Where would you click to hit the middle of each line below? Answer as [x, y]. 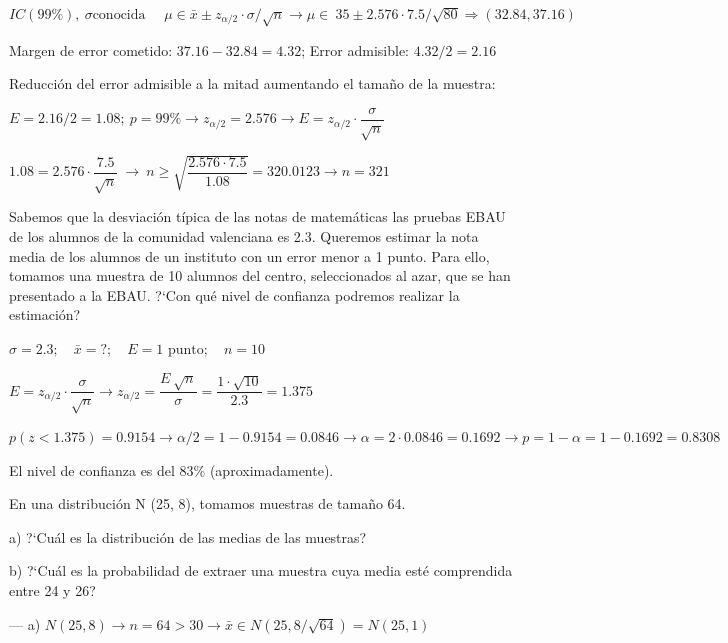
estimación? [45, 314]
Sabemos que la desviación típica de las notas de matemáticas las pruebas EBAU [257, 216]
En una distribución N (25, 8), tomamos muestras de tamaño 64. [207, 503]
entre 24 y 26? [52, 590]
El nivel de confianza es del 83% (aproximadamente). [171, 469]
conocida [119, 15]
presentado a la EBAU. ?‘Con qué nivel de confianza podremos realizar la [234, 294]
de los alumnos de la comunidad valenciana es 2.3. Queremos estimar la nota [244, 235]
